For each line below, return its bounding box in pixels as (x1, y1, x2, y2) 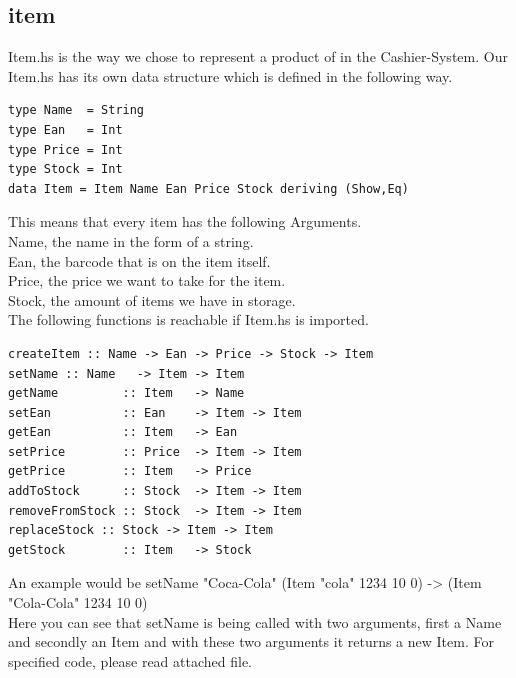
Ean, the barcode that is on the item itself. (8, 250, 271, 271)
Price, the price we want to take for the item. (8, 270, 286, 291)
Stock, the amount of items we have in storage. (8, 289, 296, 310)
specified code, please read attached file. (8, 650, 253, 671)
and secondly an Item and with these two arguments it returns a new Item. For (8, 631, 494, 652)
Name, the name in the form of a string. (8, 230, 254, 251)
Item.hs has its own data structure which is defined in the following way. (8, 65, 453, 86)
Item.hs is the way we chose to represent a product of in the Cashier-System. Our (8, 46, 508, 67)
